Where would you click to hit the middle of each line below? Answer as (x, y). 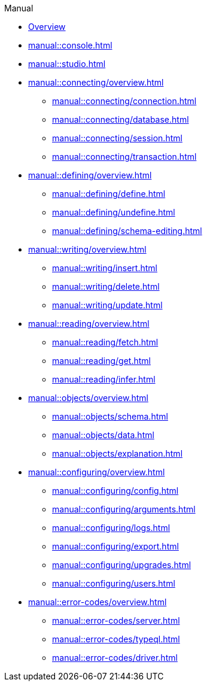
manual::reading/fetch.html (105, 342)
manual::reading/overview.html (89, 324)
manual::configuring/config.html (115, 491)
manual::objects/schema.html (110, 416)
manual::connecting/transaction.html (124, 157)
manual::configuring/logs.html (111, 528)
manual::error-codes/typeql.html (116, 639)
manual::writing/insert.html (105, 268)
